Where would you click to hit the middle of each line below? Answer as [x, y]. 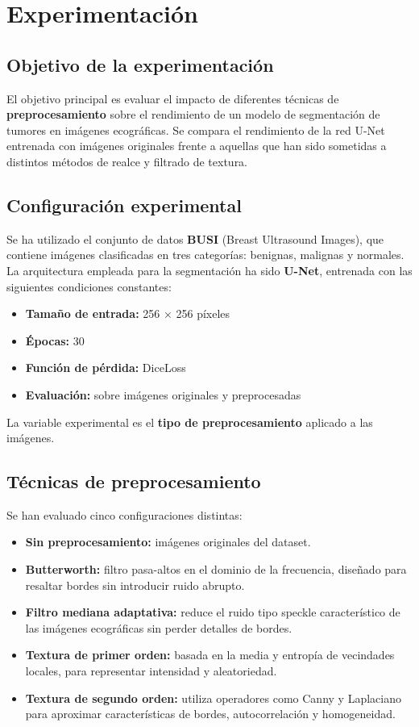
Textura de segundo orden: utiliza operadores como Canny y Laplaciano [213, 698]
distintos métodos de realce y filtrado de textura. [127, 161]
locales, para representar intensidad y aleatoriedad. [151, 671]
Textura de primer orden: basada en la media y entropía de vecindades [210, 655]
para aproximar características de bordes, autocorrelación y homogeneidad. [210, 714]
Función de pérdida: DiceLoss [106, 368]
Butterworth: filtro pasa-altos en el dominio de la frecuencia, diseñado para [216, 569]
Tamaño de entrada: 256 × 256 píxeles [128, 313]
